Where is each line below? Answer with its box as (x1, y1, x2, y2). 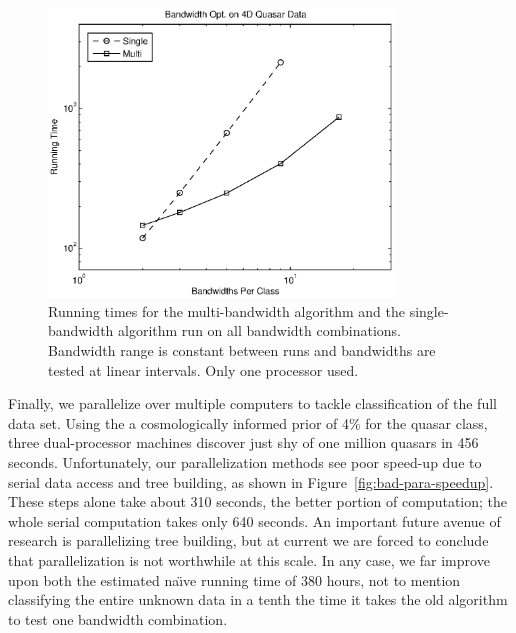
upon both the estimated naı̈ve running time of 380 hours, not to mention (8, 569, 461, 590)
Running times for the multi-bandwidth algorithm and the (48, 300, 406, 321)
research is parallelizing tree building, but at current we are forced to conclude (8, 530, 489, 551)
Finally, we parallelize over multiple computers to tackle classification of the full (8, 393, 497, 414)
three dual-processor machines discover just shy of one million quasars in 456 (8, 432, 479, 453)
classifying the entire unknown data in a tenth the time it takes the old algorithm (8, 589, 508, 610)
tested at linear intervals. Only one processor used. (48, 359, 359, 380)
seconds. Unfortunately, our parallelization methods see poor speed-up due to (8, 451, 482, 472)
